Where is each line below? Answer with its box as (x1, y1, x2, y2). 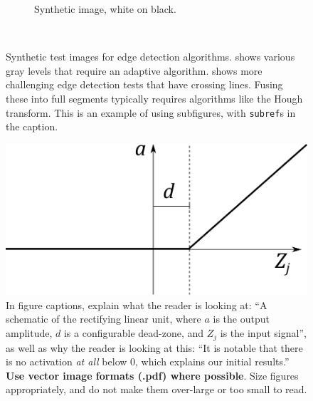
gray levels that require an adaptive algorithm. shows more (6, 63, 262, 78)
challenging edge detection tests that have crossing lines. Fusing (6, 77, 283, 92)
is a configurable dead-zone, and (63, 326, 204, 340)
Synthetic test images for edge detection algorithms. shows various (6, 49, 295, 64)
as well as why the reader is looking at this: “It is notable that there (6, 340, 303, 355)
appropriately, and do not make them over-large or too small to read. (6, 382, 307, 397)
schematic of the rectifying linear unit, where (6, 311, 201, 326)
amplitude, (6, 326, 53, 340)
